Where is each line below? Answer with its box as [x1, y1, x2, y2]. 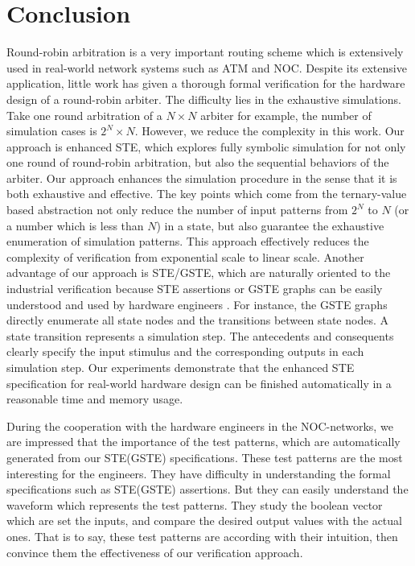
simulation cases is [6, 122, 97, 139]
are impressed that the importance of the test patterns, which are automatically [6, 433, 401, 450]
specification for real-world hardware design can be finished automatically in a [6, 374, 392, 391]
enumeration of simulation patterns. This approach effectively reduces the [6, 233, 369, 250]
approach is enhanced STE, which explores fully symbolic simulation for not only [6, 138, 406, 155]
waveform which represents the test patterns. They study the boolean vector [6, 496, 383, 513]
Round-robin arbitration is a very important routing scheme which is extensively [6, 43, 404, 60]
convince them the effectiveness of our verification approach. [6, 543, 303, 560]
